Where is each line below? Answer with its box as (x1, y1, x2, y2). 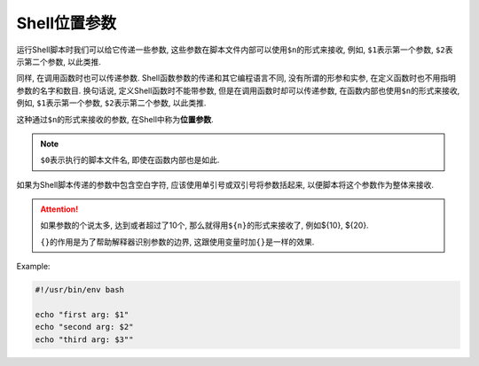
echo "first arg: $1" (35, 310, 130, 319)
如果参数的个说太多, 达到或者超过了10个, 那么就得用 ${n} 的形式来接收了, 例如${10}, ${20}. (40, 220, 369, 230)
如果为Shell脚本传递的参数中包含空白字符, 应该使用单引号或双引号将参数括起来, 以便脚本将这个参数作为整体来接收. (16, 179, 435, 190)
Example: (16, 261, 51, 272)
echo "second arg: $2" (35, 322, 134, 332)
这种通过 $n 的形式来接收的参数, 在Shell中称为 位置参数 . (16, 113, 215, 124)
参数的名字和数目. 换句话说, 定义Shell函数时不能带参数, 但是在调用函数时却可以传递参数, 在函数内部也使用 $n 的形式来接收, (16, 85, 460, 96)
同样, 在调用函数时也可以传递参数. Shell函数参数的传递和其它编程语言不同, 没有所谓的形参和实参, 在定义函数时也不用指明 (16, 73, 457, 83)
